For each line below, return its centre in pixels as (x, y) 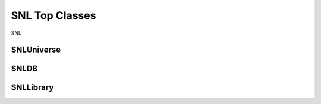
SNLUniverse (36, 50)
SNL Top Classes (53, 15)
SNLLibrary (32, 88)
